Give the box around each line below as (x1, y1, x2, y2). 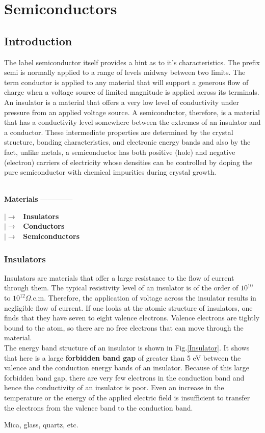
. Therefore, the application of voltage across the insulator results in (44, 292, 256, 303)
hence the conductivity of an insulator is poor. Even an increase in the (4, 382, 224, 393)
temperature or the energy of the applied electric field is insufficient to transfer (4, 392, 250, 403)
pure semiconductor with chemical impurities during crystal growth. (4, 167, 217, 177)
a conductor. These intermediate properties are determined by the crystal (4, 126, 233, 137)
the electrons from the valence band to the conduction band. (4, 402, 193, 413)
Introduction (4, 33, 72, 48)
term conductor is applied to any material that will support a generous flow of (4, 76, 249, 87)
